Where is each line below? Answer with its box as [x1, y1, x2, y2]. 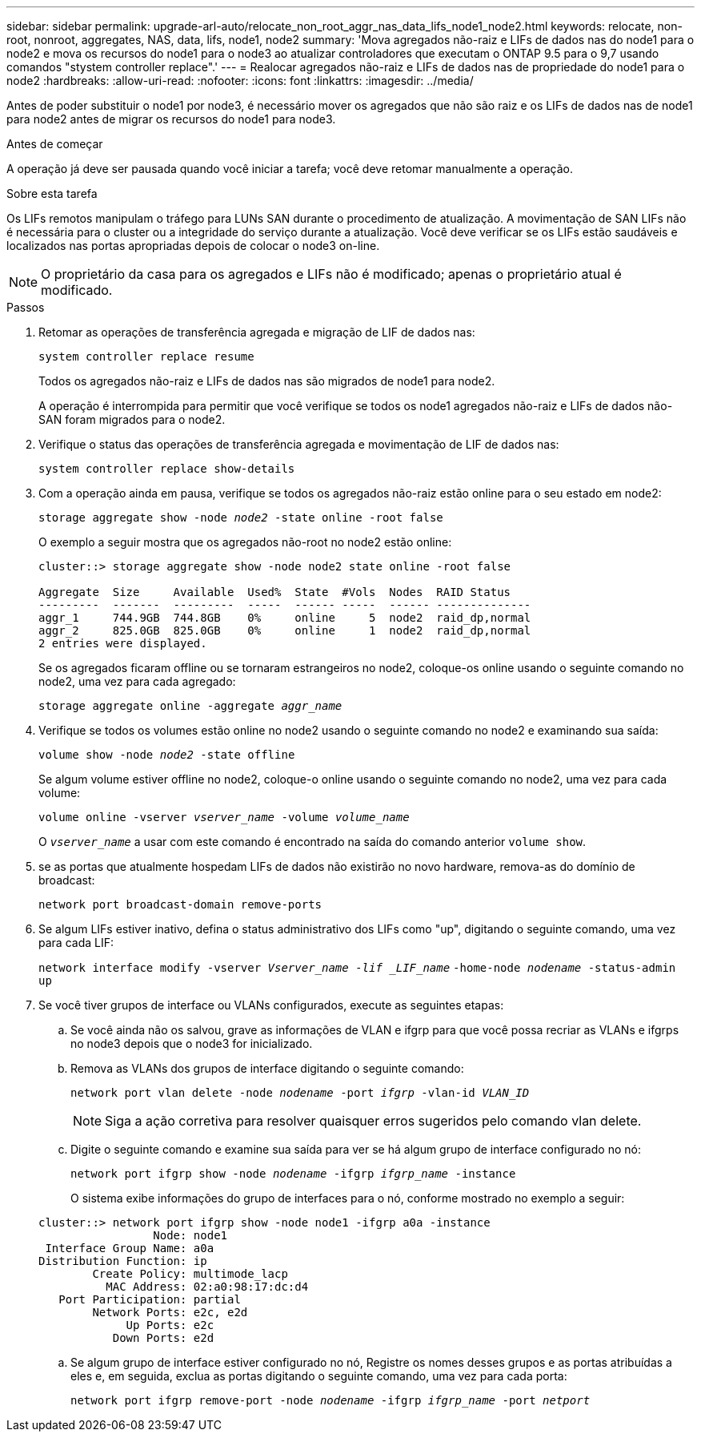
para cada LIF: [38, 936, 114, 949]
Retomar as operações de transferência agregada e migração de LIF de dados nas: [38, 325, 475, 339]
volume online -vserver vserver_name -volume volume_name [38, 811, 410, 824]
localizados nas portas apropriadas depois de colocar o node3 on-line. [6, 239, 380, 252]
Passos [6, 300, 45, 314]
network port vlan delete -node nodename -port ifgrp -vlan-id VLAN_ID [70, 1086, 530, 1099]
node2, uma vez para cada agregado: [38, 675, 236, 688]
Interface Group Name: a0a [45, 1242, 214, 1255]
